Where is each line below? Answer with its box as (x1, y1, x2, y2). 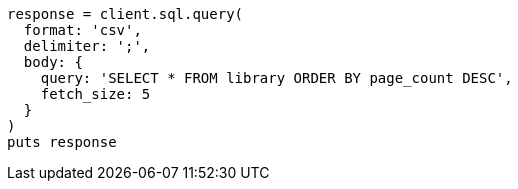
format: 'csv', (23, 22, 142, 38)
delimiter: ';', (23, 38, 151, 54)
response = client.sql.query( (7, 6, 244, 22)
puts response (7, 134, 117, 150)
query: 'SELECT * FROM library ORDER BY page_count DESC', (40, 70, 513, 86)
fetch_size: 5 (40, 86, 151, 102)
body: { (23, 54, 83, 70)
